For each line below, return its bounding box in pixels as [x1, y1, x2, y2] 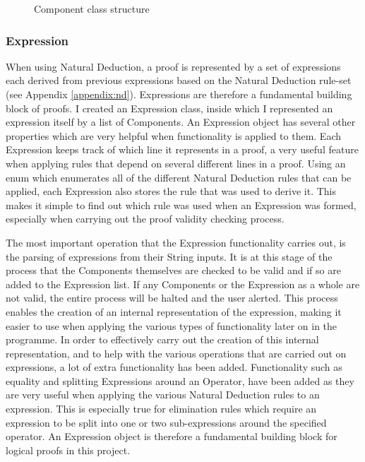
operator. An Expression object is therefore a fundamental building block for [6, 429, 337, 444]
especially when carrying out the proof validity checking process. [6, 211, 285, 226]
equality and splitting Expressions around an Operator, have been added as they [6, 373, 354, 388]
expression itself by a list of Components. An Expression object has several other [6, 114, 356, 129]
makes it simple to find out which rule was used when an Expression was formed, [6, 197, 357, 212]
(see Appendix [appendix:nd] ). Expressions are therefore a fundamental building [6, 87, 352, 101]
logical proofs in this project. [6, 442, 131, 457]
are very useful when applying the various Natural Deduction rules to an [6, 387, 320, 402]
